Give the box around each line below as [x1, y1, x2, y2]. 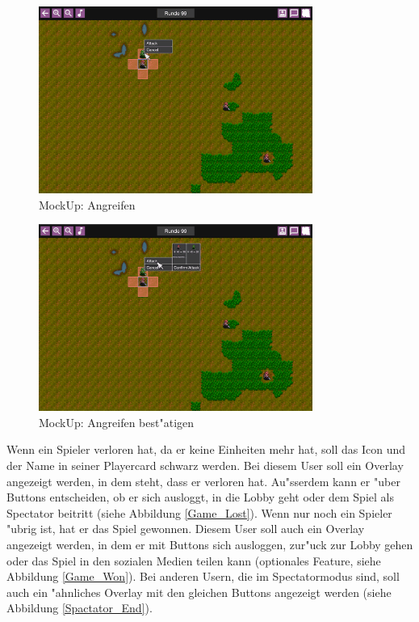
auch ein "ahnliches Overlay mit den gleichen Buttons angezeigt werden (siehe [6, 583, 392, 600]
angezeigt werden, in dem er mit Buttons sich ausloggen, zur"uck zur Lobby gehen [6, 535, 413, 552]
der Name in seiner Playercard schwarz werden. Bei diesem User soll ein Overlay [6, 456, 404, 473]
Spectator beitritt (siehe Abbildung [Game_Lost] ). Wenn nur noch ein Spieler [6, 504, 392, 521]
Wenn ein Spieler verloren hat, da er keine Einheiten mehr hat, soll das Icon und [6, 441, 406, 458]
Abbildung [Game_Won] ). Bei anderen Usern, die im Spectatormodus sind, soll [6, 568, 400, 585]
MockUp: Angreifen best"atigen [39, 413, 195, 430]
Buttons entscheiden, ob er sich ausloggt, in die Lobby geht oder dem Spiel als [6, 489, 394, 506]
